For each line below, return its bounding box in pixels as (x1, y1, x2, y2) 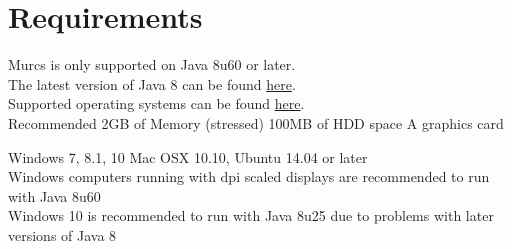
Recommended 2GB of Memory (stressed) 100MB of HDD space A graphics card (8, 112, 504, 133)
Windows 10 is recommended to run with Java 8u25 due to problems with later (8, 205, 494, 226)
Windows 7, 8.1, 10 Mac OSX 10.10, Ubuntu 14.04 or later (8, 146, 368, 167)
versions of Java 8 (8, 224, 117, 245)
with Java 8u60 (8, 185, 101, 206)
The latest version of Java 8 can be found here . (8, 73, 296, 94)
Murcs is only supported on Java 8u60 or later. (8, 54, 296, 75)
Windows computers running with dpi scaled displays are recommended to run (8, 166, 490, 187)
